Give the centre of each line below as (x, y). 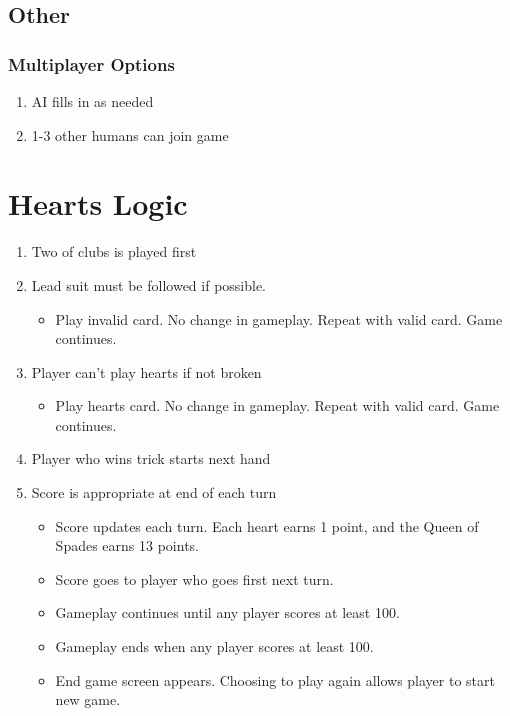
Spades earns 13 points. (127, 545)
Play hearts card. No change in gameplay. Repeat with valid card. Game (277, 405)
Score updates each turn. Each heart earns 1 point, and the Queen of (267, 525)
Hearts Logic (98, 203)
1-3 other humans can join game (130, 134)
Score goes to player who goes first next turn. (194, 578)
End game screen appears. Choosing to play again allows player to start (275, 679)
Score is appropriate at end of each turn (154, 492)
